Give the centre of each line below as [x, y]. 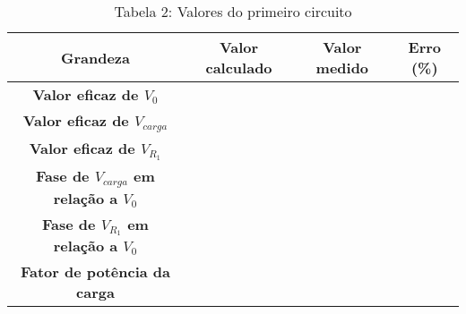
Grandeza [95, 57]
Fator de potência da [95, 272]
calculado [239, 68]
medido [342, 68]
